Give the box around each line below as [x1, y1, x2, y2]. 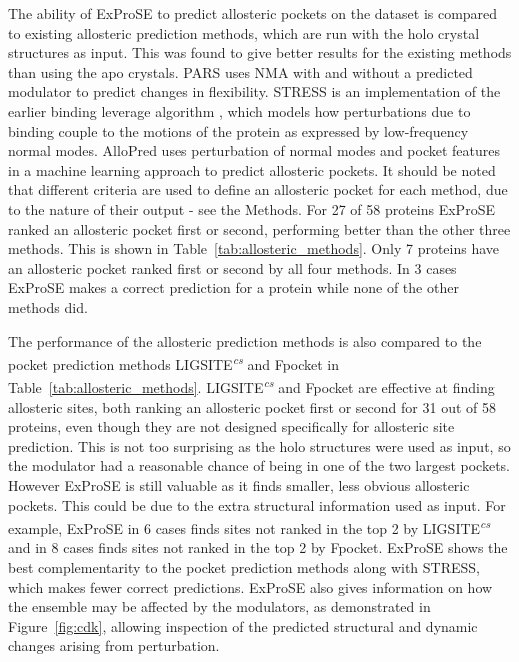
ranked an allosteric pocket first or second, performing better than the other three [8, 218, 511, 239]
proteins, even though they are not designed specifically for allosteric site [8, 416, 455, 437]
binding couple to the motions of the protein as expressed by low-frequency [8, 120, 469, 141]
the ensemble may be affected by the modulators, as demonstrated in [8, 596, 431, 617]
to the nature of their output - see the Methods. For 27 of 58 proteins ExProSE [8, 198, 495, 219]
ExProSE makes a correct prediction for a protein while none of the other [8, 277, 459, 298]
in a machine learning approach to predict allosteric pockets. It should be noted [8, 159, 496, 180]
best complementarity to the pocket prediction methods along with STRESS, [8, 557, 480, 577]
